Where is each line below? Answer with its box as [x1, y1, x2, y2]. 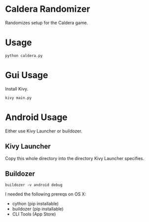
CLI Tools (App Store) [12, 211, 56, 217]
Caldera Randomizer [5, 3, 90, 15]
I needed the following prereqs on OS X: [5, 191, 86, 197]
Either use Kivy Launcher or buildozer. [5, 128, 83, 134]
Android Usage [5, 112, 68, 123]
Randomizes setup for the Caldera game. [5, 20, 89, 26]
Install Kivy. [5, 86, 29, 92]
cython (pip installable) [12, 201, 59, 207]
